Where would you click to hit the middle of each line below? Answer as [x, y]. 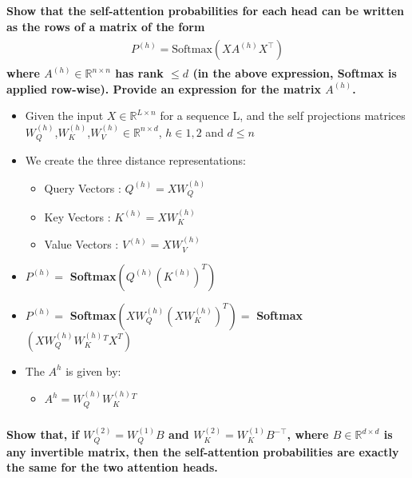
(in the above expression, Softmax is [295, 73]
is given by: [93, 370]
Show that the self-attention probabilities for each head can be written [206, 10]
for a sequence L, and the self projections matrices [283, 116]
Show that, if [43, 434]
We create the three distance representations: [135, 160]
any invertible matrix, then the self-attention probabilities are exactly [203, 451]
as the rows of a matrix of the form [106, 26]
